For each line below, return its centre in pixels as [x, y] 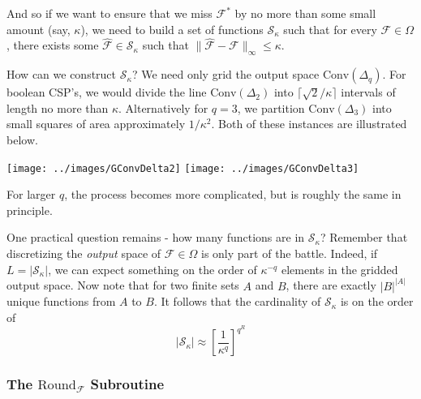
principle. [30, 210]
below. [22, 139]
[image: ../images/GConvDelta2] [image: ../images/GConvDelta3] [183, 168]
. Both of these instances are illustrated [309, 124]
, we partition [271, 107]
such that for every [330, 29]
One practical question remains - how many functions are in [156, 237]
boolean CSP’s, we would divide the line [107, 92]
